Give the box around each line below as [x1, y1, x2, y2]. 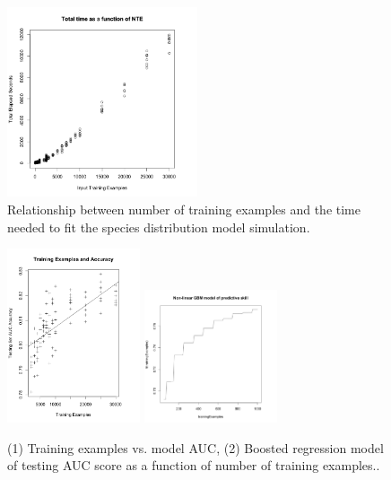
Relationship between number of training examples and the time [7, 199, 361, 218]
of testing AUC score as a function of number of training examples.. [7, 456, 380, 475]
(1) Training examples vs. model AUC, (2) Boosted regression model [7, 438, 384, 457]
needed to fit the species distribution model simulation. [7, 217, 310, 236]
